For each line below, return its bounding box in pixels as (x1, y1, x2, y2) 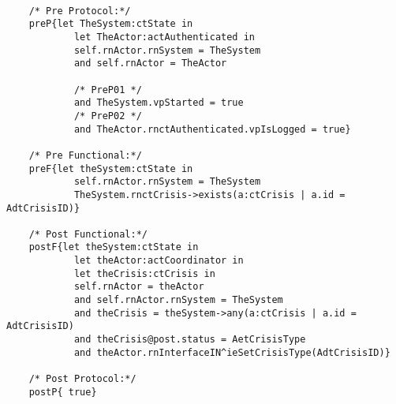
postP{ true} (28, 386, 97, 398)
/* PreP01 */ (73, 84, 142, 95)
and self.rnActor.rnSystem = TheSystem (73, 294, 283, 306)
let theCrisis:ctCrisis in (73, 267, 215, 279)
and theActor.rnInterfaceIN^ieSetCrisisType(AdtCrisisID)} (73, 346, 390, 358)
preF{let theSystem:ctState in (28, 163, 193, 174)
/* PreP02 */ (73, 110, 142, 122)
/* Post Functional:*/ (28, 228, 148, 240)
